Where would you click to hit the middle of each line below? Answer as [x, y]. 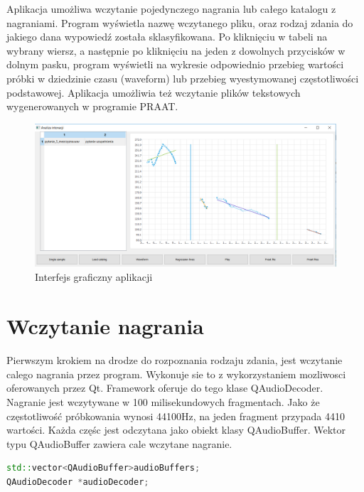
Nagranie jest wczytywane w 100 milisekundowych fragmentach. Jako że [163, 401]
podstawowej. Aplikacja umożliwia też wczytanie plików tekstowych [154, 92]
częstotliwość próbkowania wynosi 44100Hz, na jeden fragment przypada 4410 [176, 416]
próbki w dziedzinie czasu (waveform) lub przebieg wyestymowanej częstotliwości [183, 78]
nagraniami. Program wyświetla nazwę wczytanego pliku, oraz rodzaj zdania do [180, 22]
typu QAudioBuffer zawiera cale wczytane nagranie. [119, 443]
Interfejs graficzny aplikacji [94, 277]
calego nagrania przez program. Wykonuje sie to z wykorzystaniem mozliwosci [176, 374]
